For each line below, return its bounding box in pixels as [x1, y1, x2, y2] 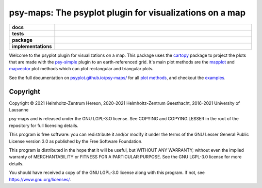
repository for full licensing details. [9, 123, 79, 128]
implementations [12, 43, 52, 49]
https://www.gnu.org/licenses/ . [9, 176, 71, 182]
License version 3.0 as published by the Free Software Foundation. [9, 138, 143, 144]
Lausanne [9, 107, 29, 113]
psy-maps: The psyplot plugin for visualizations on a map [9, 7, 246, 18]
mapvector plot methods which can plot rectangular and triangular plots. [9, 66, 154, 72]
